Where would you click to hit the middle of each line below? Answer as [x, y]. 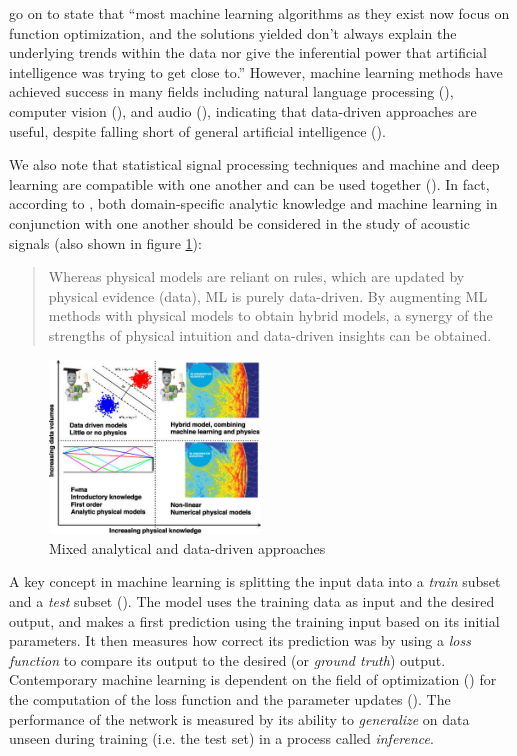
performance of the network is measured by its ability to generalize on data [239, 718]
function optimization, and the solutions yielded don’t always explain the [233, 32]
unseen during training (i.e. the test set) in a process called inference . [221, 738]
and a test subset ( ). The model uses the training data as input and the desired [252, 600]
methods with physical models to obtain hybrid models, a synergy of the [270, 315]
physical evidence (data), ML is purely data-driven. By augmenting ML [268, 295]
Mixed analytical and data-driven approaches [187, 547]
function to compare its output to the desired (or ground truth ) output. [227, 659]
